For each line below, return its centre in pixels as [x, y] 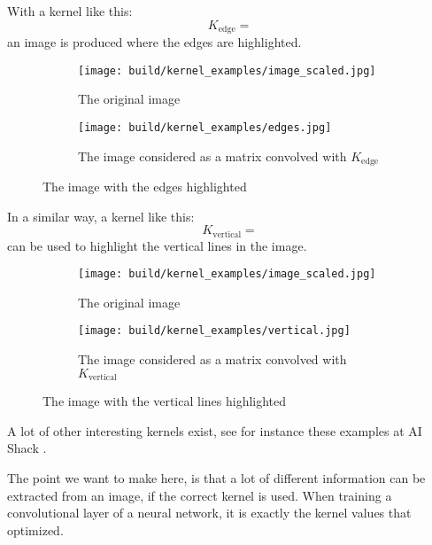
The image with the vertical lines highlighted [165, 401]
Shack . [27, 448]
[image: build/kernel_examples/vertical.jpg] [214, 331]
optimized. [35, 529]
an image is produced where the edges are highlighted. [154, 42]
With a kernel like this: [70, 11]
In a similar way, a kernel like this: [101, 216]
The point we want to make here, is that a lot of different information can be [216, 477]
